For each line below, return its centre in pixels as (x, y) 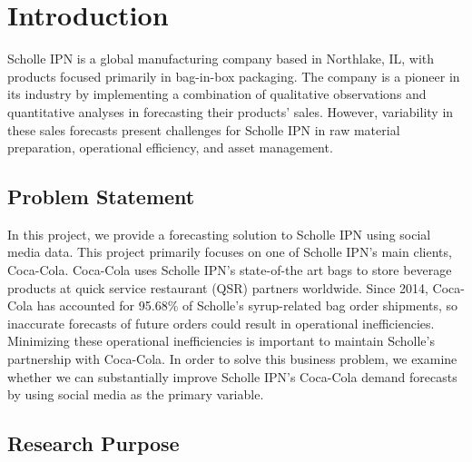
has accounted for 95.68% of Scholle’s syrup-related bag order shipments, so (247, 305)
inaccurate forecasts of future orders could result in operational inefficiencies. (221, 323)
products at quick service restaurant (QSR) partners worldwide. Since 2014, (218, 287)
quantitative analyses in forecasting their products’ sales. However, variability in (231, 111)
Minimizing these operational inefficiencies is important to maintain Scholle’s (221, 341)
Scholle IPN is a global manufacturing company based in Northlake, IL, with (221, 59)
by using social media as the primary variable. (136, 394)
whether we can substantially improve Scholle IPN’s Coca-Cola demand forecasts (232, 376)
